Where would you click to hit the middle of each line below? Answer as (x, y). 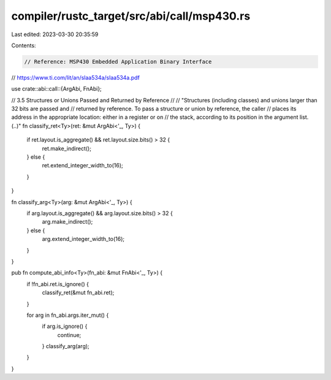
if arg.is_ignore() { (65, 326)
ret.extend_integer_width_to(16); (83, 165)
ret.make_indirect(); (67, 148)
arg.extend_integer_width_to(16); (83, 239)
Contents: (24, 45)
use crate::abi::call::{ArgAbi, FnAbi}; (57, 89)
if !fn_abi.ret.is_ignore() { (58, 284)
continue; (69, 335)
